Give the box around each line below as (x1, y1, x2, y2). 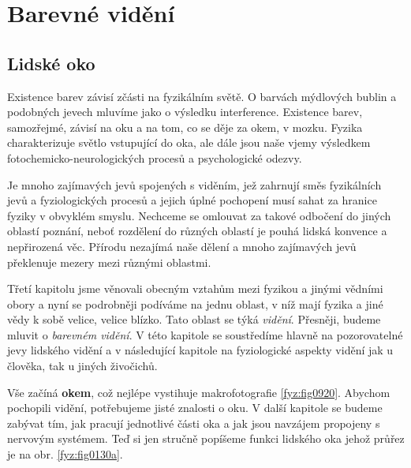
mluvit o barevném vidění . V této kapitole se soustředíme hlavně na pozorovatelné (7, 326, 403, 343)
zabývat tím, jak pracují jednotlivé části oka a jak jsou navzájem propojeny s (7, 414, 380, 431)
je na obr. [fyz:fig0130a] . (7, 446, 123, 462)
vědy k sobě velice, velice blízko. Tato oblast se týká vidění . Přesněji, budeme (7, 311, 381, 328)
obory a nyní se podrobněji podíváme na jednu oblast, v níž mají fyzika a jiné (7, 295, 383, 312)
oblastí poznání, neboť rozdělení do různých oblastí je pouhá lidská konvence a (7, 223, 387, 239)
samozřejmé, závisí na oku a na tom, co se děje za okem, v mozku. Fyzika (7, 118, 363, 135)
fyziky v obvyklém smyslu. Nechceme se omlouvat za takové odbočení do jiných (7, 207, 391, 223)
